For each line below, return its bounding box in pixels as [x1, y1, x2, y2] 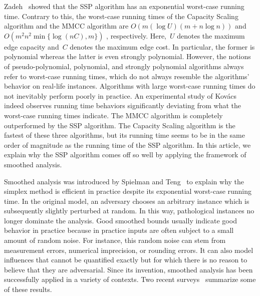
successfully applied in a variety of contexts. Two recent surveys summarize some [4, 274, 256, 284]
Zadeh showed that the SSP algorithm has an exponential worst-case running [4, 1, 244, 11]
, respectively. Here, [106, 30, 167, 41]
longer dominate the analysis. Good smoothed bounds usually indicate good [4, 215, 237, 225]
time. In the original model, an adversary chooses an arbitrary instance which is [4, 195, 249, 206]
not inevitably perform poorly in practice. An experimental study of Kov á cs [4, 90, 236, 101]
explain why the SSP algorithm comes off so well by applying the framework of [4, 149, 246, 160]
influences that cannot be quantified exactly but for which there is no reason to [4, 254, 247, 265]
